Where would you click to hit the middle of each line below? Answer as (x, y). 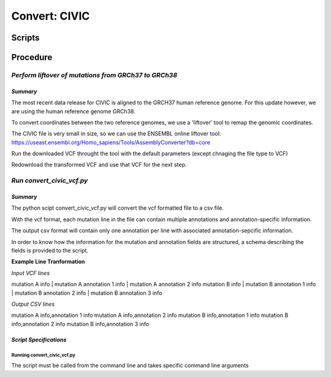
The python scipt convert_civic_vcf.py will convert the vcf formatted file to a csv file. (117, 208)
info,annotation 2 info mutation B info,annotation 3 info (80, 324)
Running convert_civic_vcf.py (44, 355)
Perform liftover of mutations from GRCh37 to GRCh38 (94, 75)
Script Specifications (39, 340)
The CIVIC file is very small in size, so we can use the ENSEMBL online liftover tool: (116, 134)
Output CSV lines (33, 304)
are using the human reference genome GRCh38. (74, 111)
